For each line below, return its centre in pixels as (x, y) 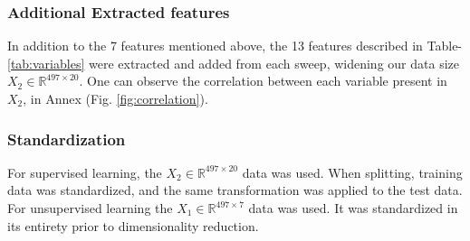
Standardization (67, 139)
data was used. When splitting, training (352, 172)
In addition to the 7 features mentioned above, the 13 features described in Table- (235, 46)
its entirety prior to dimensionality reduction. (133, 225)
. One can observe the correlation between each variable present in (263, 81)
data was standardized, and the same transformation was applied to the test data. (235, 190)
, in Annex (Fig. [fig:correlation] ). (115, 98)
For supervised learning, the (85, 172)
